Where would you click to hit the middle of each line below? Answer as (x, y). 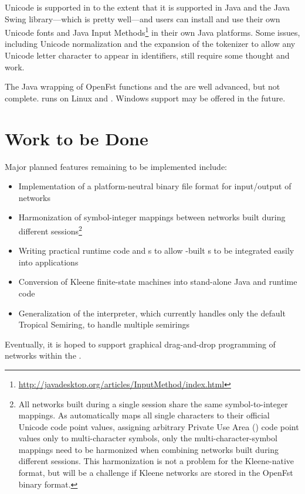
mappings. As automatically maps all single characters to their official (144, 415)
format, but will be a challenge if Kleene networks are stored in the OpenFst (156, 473)
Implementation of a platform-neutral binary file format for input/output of (155, 186)
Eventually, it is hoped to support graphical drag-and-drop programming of (140, 344)
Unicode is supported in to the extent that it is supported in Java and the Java (148, 7)
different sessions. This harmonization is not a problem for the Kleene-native (156, 461)
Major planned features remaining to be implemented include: (116, 166)
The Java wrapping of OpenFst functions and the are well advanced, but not (143, 86)
